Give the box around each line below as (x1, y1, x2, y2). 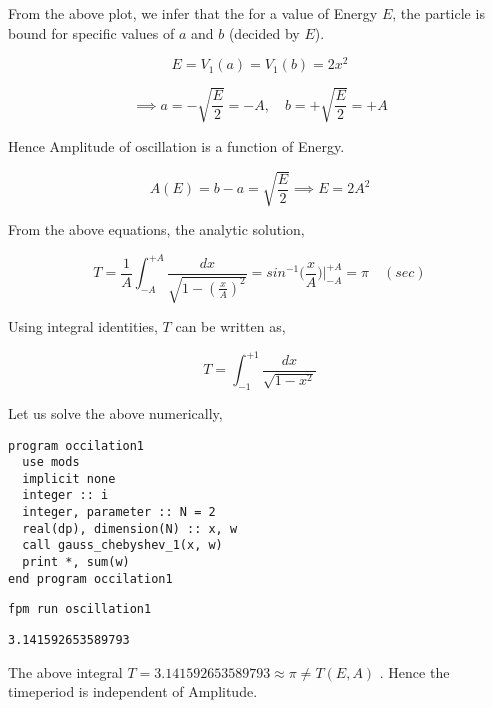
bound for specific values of (8, 22, 175, 43)
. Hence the (379, 661, 450, 682)
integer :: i (22, 488, 109, 503)
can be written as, (175, 316, 286, 337)
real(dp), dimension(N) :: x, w (22, 521, 238, 536)
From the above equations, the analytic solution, (8, 218, 305, 239)
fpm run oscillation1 (8, 602, 152, 617)
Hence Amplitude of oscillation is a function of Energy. (8, 135, 345, 156)
